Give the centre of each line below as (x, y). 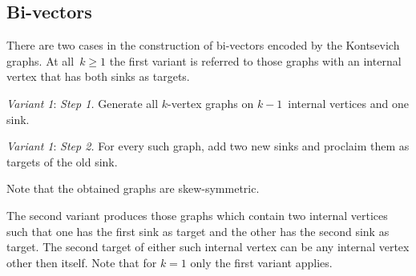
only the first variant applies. (261, 262)
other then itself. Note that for (82, 262)
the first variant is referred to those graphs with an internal (255, 60)
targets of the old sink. (62, 161)
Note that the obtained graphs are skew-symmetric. (133, 188)
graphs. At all (40, 60)
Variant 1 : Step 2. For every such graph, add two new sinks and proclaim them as (208, 146)
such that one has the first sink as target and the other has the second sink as (198, 231)
